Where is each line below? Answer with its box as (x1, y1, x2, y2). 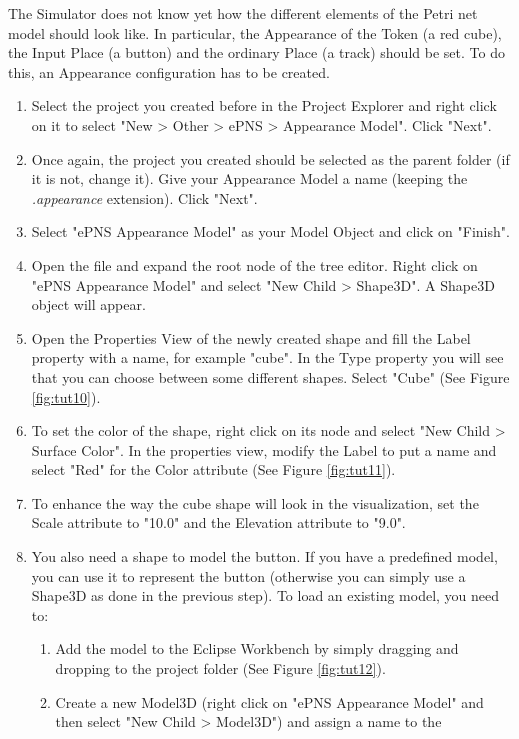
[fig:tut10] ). (31, 386, 101, 407)
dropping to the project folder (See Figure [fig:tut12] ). (55, 658, 386, 679)
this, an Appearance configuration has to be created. (8, 61, 330, 82)
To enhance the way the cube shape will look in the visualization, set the (31, 492, 479, 513)
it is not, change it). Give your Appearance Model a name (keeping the (31, 168, 468, 189)
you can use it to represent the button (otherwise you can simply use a (31, 565, 466, 586)
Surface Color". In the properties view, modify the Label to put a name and (31, 439, 497, 460)
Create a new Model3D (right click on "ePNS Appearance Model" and (55, 691, 484, 712)
